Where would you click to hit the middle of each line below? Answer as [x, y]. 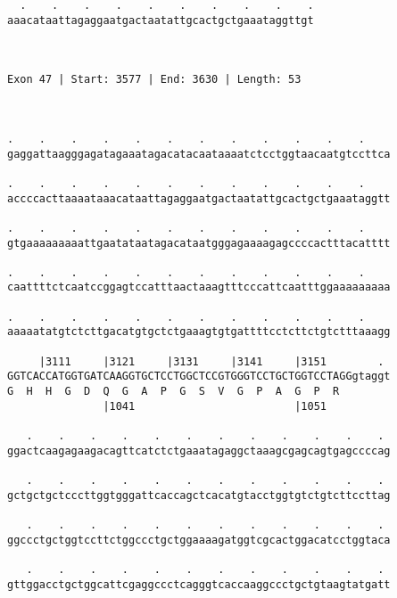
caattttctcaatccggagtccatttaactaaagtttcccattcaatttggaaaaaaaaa [199, 287]
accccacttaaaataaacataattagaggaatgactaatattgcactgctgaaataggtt [199, 198]
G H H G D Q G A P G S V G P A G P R [174, 392]
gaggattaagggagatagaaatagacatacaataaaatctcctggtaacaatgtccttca [199, 154]
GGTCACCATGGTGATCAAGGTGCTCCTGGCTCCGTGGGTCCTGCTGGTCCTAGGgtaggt [199, 377]
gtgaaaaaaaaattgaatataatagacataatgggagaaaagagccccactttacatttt [199, 243]
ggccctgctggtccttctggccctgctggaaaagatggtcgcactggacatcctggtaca [199, 540]
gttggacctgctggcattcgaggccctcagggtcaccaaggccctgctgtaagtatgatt [199, 584]
